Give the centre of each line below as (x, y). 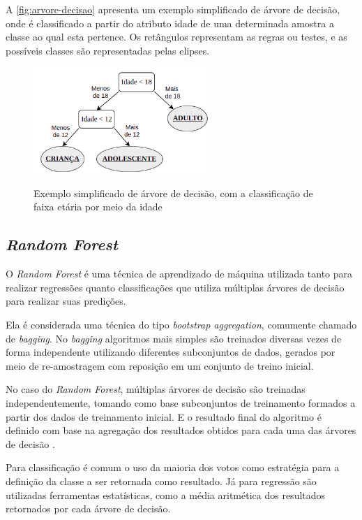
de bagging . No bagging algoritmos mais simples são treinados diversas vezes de (174, 338)
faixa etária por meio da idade (98, 207)
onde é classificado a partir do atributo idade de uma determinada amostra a (170, 23)
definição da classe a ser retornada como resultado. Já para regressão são (161, 481)
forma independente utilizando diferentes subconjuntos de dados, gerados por (171, 352)
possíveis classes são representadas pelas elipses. (108, 50)
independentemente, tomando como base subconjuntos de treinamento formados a (181, 403)
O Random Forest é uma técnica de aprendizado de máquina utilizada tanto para (179, 274)
